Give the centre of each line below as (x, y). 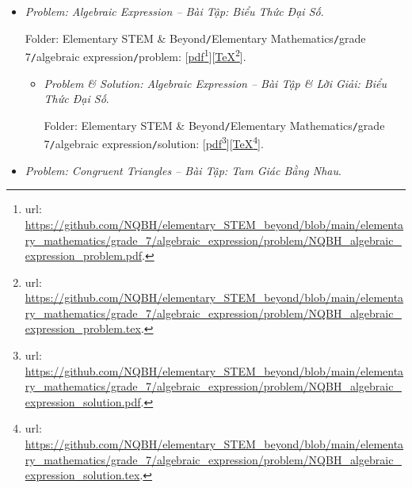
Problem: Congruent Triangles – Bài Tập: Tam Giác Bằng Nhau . (183, 170)
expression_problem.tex (83, 328)
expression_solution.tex (82, 475)
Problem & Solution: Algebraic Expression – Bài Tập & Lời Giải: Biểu (215, 83)
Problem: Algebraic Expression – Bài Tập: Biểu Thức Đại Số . (174, 11)
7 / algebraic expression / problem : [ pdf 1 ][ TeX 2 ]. (135, 55)
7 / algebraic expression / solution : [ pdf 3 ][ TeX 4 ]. (154, 143)
